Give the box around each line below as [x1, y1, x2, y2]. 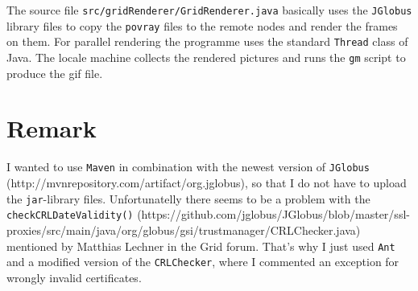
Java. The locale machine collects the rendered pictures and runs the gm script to [6, 48, 406, 65]
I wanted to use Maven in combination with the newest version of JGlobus [6, 158, 370, 175]
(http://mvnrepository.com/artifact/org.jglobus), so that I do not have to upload [6, 174, 407, 191]
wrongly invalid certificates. [6, 268, 142, 285]
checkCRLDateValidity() [6, 210, 134, 222]
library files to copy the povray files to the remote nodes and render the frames [6, 17, 398, 34]
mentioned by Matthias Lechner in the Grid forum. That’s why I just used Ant [6, 237, 395, 254]
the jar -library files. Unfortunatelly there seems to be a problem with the [6, 190, 370, 207]
